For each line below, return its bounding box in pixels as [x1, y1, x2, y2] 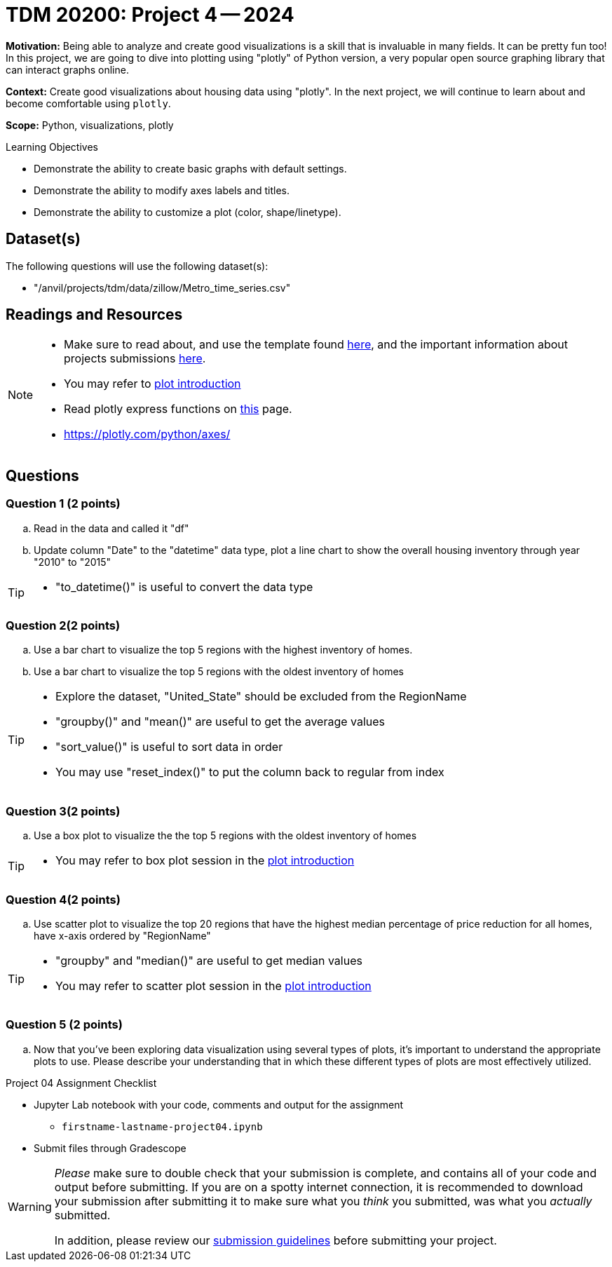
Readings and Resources [6, 306, 183, 324]
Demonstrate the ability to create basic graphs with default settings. [34, 162, 347, 175]
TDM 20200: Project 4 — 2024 [6, 3, 294, 27]
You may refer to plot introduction [64, 377, 241, 391]
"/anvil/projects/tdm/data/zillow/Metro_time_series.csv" [34, 281, 291, 294]
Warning [8, 1199, 52, 1214]
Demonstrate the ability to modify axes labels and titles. [34, 184, 290, 196]
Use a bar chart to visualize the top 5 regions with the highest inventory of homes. [34, 644, 413, 656]
